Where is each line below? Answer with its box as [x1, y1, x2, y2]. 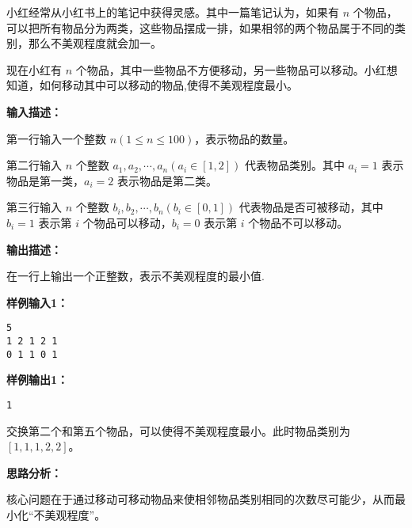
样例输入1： [6, 294, 69, 310]
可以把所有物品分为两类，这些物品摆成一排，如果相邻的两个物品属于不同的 [6, 19, 395, 36]
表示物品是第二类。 [116, 172, 217, 188]
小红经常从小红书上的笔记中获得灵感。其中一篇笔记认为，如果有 [6, 4, 339, 20]
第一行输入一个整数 [6, 130, 106, 146]
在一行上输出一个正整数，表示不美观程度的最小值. [6, 268, 265, 284]
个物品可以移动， [82, 214, 172, 230]
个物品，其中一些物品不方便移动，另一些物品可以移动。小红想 [75, 61, 398, 78]
